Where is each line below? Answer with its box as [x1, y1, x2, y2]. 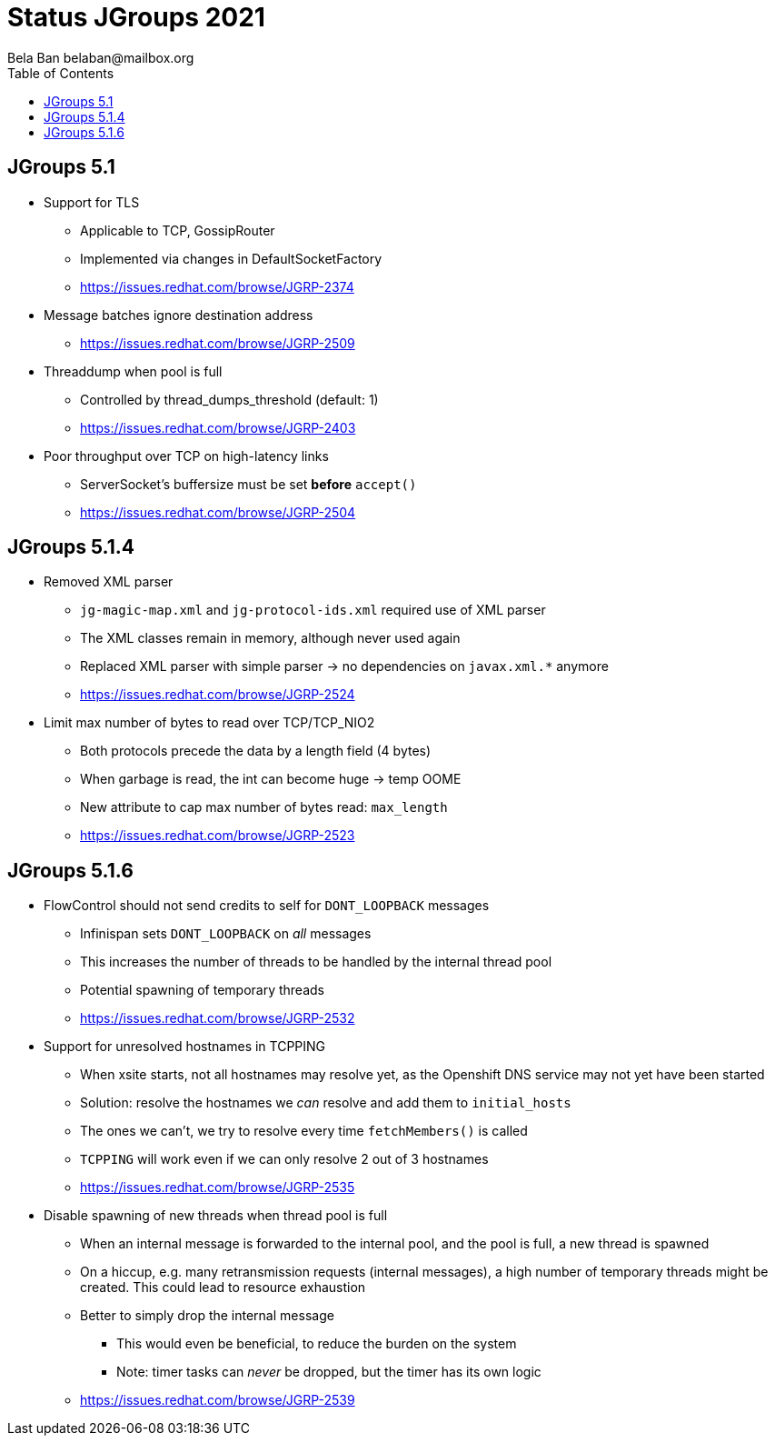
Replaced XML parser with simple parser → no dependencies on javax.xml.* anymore [80, 658, 609, 675]
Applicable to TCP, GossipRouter [80, 222, 275, 238]
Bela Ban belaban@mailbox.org [7, 49, 194, 65]
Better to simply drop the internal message [80, 1308, 334, 1324]
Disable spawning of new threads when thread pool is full [44, 1208, 388, 1224]
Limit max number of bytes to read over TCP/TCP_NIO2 [44, 715, 375, 731]
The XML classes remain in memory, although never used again [80, 630, 461, 646]
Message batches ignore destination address [44, 306, 313, 323]
